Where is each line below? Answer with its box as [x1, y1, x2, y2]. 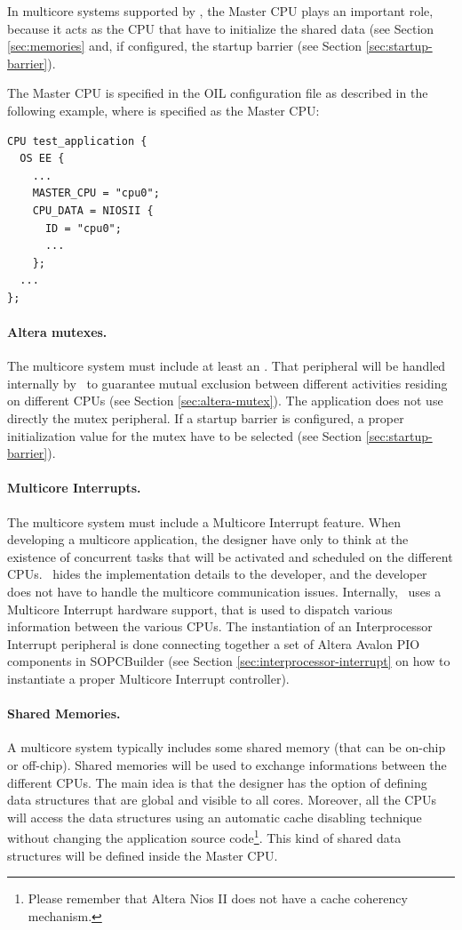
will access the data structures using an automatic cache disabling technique [7, 807, 422, 826]
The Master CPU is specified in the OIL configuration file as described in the [7, 84, 428, 102]
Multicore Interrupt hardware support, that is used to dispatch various [7, 599, 393, 618]
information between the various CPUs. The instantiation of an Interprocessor [7, 617, 433, 636]
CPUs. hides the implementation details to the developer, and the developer [7, 565, 427, 583]
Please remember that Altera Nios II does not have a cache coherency [28, 889, 408, 908]
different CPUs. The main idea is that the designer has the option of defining [7, 773, 427, 791]
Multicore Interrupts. [7, 478, 141, 497]
